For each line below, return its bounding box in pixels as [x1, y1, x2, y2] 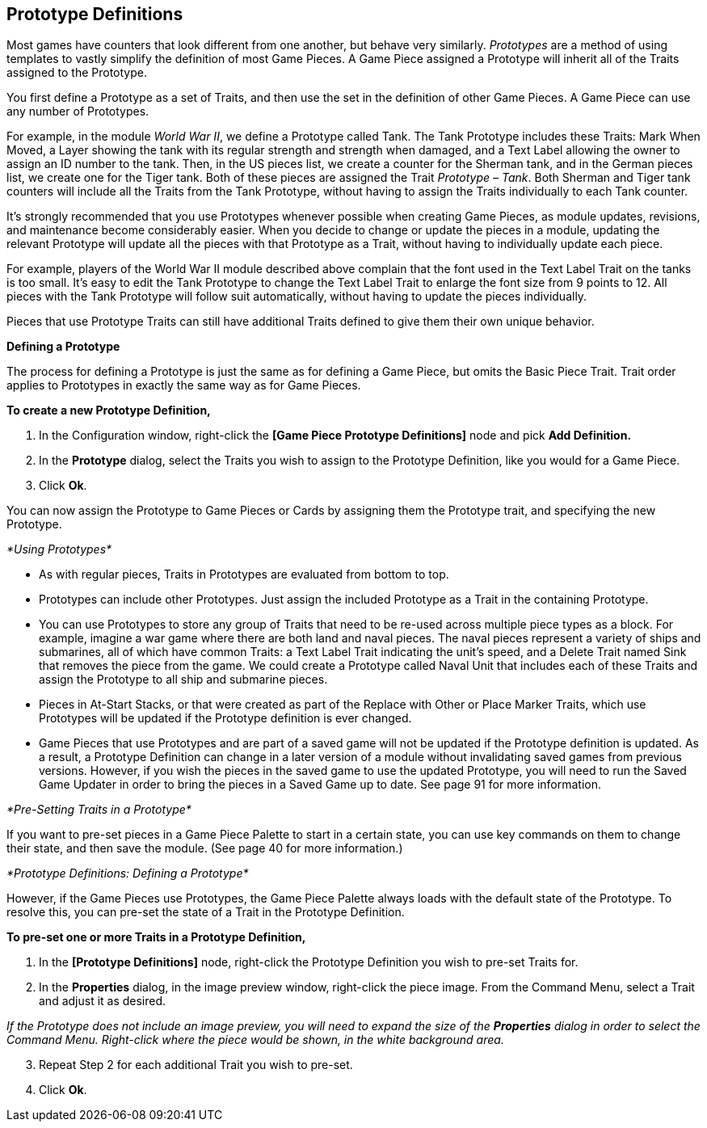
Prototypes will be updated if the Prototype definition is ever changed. [39, 711, 412, 726]
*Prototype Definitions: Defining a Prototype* [6, 866, 249, 881]
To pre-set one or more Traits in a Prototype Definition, [6, 930, 306, 945]
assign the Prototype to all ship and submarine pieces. [39, 672, 328, 687]
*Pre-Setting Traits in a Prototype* [6, 802, 191, 817]
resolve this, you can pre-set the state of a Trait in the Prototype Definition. [6, 905, 405, 920]
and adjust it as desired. [39, 994, 166, 1008]
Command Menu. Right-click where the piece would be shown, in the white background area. [6, 1033, 504, 1047]
